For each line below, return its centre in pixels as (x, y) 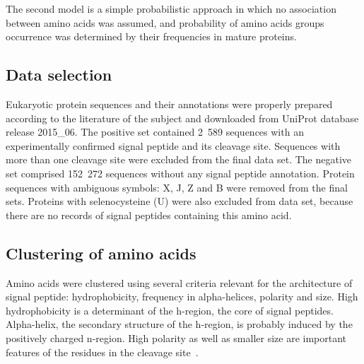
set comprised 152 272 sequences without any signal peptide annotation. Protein (180, 173)
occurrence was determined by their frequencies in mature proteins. (151, 36)
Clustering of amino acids (101, 253)
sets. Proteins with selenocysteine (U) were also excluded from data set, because (180, 201)
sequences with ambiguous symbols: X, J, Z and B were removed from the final (177, 187)
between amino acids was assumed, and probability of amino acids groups (165, 22)
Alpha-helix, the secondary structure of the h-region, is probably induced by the (179, 324)
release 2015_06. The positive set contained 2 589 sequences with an (155, 132)
